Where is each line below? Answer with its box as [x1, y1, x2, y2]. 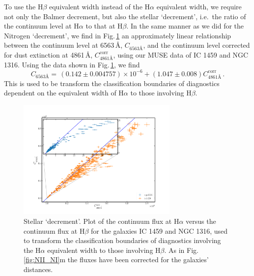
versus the [186, 215, 216, 226]
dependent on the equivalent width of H [4, 88, 124, 98]
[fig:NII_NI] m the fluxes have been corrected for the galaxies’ [24, 254, 209, 265]
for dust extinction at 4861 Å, [4, 49, 93, 60]
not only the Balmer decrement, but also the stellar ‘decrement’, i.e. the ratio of [4, 11, 246, 21]
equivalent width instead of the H [49, 1, 150, 11]
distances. [24, 264, 53, 274]
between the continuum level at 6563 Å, [4, 40, 123, 50]
